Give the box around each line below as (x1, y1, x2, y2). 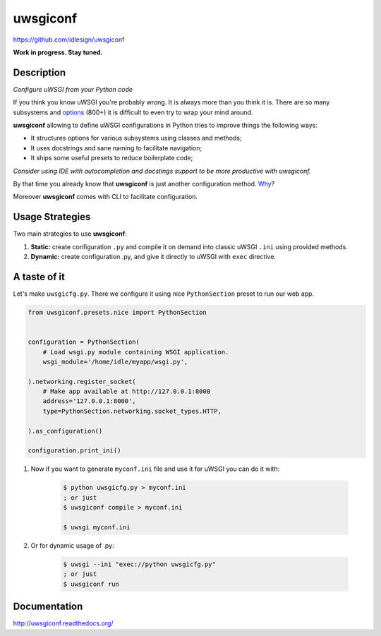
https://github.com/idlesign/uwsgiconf (13, 35, 125, 44)
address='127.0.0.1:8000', (42, 397, 137, 405)
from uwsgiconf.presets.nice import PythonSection (28, 308, 207, 316)
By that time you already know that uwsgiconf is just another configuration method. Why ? (13, 179, 275, 188)
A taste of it (13, 270, 65, 282)
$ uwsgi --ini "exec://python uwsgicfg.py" (63, 560, 217, 568)
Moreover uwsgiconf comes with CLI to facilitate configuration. (13, 193, 198, 201)
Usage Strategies (13, 211, 91, 223)
